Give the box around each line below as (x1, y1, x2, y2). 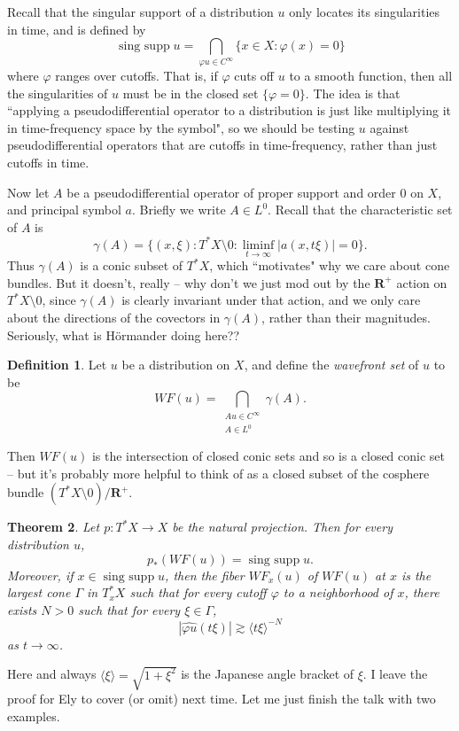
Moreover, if (7, 565, 74, 584)
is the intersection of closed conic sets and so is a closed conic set (91, 447, 446, 465)
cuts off (234, 66, 275, 85)
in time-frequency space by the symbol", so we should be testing (7, 118, 355, 136)
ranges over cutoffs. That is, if (55, 66, 218, 85)
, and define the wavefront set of (244, 355, 419, 374)
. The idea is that (305, 83, 401, 102)
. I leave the (362, 665, 428, 683)
